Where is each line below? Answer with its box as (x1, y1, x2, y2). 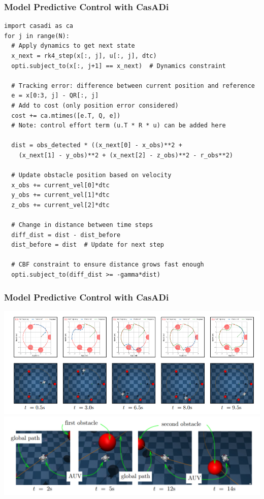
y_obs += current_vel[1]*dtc (11, 191, 110, 199)
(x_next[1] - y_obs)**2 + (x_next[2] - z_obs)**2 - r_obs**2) (18, 151, 234, 159)
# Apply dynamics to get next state (11, 42, 135, 50)
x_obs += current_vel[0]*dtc (11, 181, 110, 189)
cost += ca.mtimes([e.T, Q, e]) (11, 112, 121, 119)
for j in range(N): (4, 32, 70, 40)
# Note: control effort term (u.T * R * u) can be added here (11, 122, 226, 129)
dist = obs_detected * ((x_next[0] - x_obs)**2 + (11, 142, 182, 149)
